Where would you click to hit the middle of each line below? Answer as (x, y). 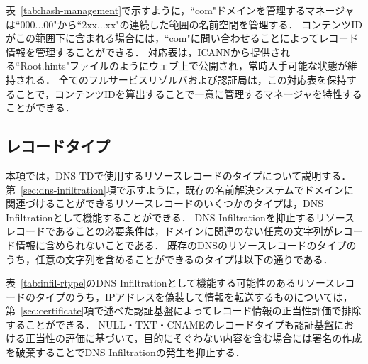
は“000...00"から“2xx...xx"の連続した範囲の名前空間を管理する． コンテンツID (184, 24)
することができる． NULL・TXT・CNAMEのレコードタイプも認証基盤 (170, 324)
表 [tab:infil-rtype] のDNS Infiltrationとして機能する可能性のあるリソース (171, 283)
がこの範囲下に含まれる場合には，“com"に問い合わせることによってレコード (182, 38)
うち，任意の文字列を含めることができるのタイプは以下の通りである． (169, 259)
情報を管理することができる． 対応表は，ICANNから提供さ (143, 51)
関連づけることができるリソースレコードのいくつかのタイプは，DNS (165, 203)
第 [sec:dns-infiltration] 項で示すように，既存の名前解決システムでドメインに (180, 189)
